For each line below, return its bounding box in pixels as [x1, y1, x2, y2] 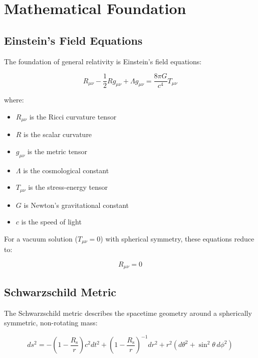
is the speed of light [21, 216, 82, 227]
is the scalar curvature [24, 129, 92, 140]
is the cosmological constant [23, 165, 109, 175]
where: [4, 94, 24, 105]
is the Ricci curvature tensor [29, 111, 117, 122]
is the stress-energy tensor [28, 182, 108, 192]
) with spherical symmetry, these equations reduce [100, 233, 254, 244]
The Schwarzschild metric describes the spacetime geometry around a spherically [4, 307, 252, 318]
